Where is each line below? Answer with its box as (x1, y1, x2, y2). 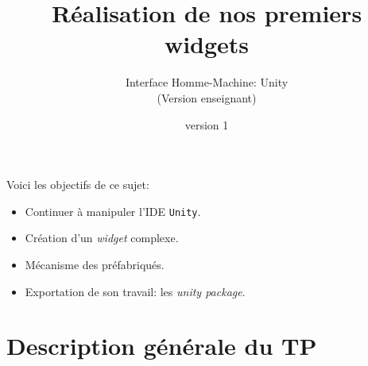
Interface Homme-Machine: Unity (125, 74, 289, 91)
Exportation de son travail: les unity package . (25, 283, 246, 299)
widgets (164, 28, 250, 60)
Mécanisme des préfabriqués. (25, 256, 165, 272)
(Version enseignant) (157, 89, 257, 106)
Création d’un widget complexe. (25, 229, 179, 246)
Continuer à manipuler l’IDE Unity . (25, 202, 201, 219)
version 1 (184, 116, 229, 133)
